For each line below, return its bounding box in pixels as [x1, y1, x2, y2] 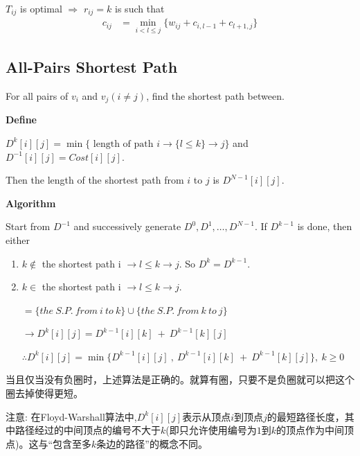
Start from [6, 219, 51, 234]
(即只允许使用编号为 [165, 423, 257, 437]
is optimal [20, 1, 62, 15]
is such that [115, 1, 165, 15]
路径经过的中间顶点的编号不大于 [15, 423, 161, 437]
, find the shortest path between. [146, 88, 285, 103]
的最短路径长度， [267, 409, 345, 423]
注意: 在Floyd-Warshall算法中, [6, 409, 137, 423]
